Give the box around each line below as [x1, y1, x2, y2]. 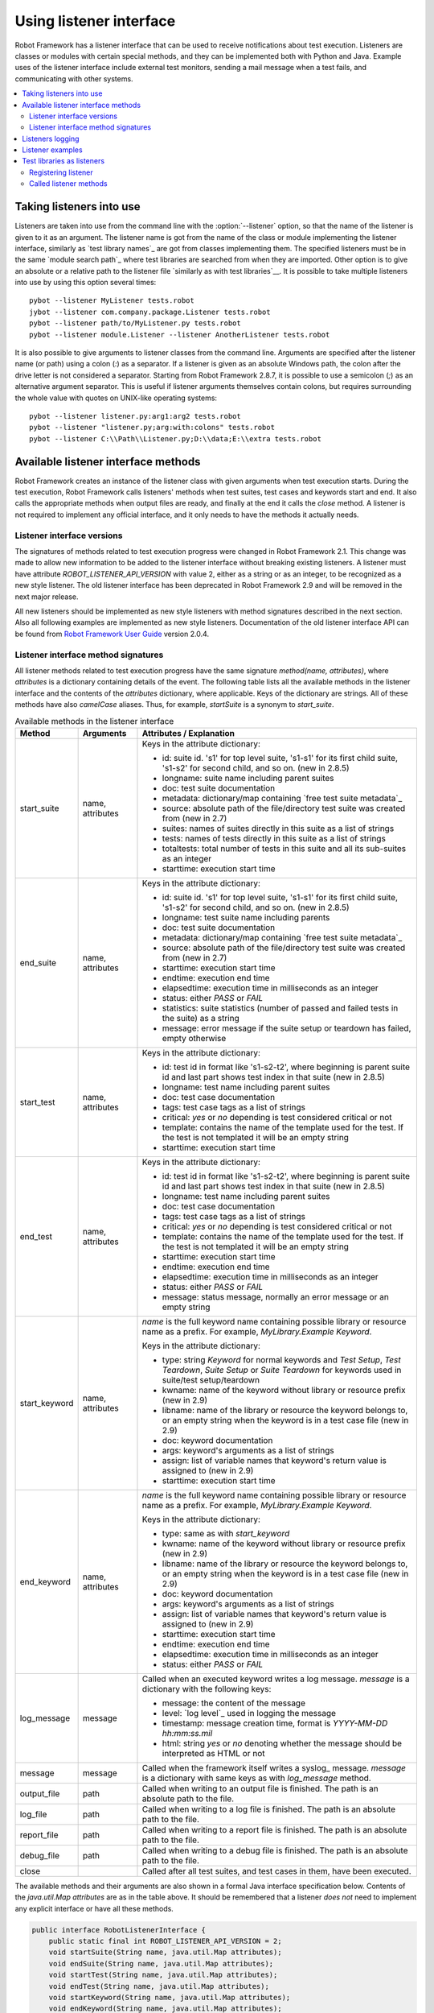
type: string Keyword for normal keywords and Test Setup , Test [162, 1354, 401, 1365]
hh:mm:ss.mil [162, 1727, 213, 1738]
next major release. [14, 592, 80, 601]
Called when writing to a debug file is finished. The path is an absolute [141, 1845, 408, 1856]
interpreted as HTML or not [162, 1747, 265, 1759]
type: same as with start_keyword [162, 1527, 290, 1539]
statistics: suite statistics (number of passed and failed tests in [162, 1002, 399, 1014]
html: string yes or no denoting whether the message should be [162, 1738, 402, 1749]
